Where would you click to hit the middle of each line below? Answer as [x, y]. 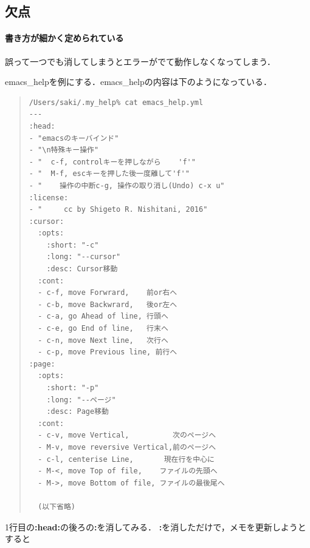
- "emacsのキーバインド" [74, 138]
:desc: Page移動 [77, 412]
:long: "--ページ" [81, 400]
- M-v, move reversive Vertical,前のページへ [127, 447]
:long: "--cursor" [84, 257]
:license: [49, 198]
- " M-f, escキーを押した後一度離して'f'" [109, 174]
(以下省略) [57, 506]
